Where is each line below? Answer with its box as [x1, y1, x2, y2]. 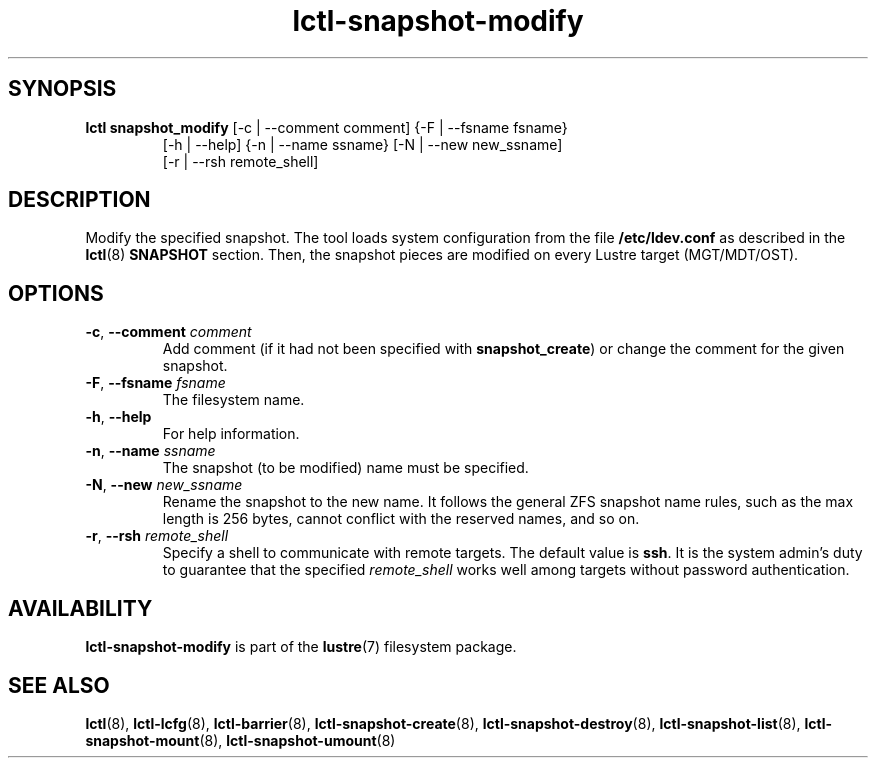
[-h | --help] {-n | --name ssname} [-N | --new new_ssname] [162, 135, 563, 153]
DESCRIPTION [8, 187, 151, 213]
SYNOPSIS [8, 76, 117, 102]
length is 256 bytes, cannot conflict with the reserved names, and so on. [162, 510, 640, 528]
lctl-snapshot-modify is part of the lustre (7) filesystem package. [85, 638, 517, 656]
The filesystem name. [162, 391, 305, 409]
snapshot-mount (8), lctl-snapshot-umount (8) [85, 731, 396, 749]
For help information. [162, 425, 300, 443]
